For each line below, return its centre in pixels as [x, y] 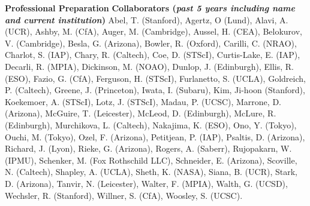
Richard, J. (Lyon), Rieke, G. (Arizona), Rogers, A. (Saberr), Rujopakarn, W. [148, 148]
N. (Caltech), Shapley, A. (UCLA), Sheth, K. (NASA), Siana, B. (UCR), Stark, [151, 172]
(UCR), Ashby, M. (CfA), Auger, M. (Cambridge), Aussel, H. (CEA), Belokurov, [154, 31]
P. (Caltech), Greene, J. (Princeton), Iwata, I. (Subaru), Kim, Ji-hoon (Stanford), [155, 90]
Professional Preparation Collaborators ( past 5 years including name [150, 8]
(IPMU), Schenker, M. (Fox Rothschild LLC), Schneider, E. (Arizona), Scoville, [151, 160]
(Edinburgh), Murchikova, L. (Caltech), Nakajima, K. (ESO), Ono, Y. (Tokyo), [151, 124]
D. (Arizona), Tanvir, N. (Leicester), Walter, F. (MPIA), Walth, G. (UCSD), [146, 183]
